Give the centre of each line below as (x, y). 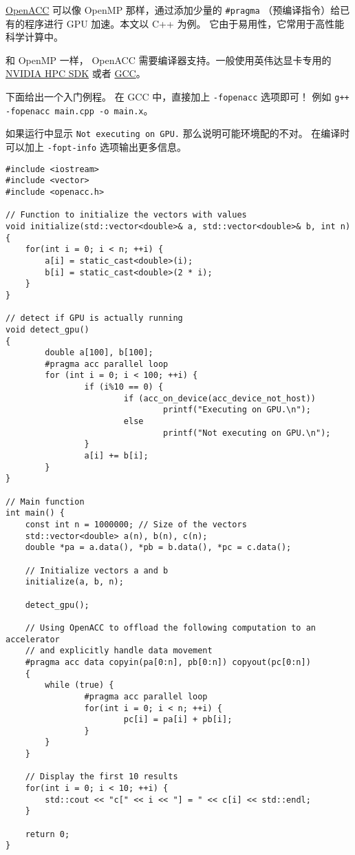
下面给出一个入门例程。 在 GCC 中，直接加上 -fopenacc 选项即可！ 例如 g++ (177, 97)
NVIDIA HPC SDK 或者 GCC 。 (76, 73)
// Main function (45, 502)
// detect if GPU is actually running (94, 318)
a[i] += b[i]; (116, 456)
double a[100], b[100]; (99, 353)
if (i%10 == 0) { (124, 387)
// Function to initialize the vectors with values (126, 215)
